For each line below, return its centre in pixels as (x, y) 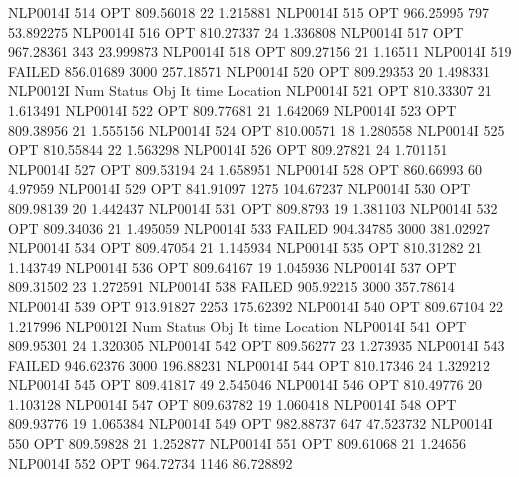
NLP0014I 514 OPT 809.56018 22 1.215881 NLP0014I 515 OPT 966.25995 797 (249, 12)
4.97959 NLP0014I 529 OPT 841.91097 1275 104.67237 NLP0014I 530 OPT (239, 188)
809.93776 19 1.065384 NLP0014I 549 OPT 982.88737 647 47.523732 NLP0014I (250, 423)
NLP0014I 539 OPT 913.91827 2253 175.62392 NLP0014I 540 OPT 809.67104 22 (256, 305)
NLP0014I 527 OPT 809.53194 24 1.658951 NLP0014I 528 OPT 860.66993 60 (245, 168)
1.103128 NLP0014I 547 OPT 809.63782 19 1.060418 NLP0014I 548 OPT (232, 403)
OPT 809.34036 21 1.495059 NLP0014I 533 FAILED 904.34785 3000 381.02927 (249, 227)
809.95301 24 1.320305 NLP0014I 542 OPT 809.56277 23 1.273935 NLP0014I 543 (256, 345)
